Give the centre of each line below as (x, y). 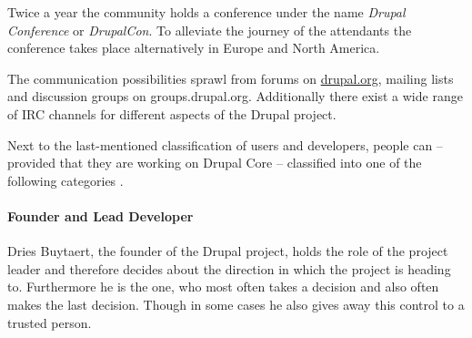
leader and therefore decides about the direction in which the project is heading (229, 268)
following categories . (65, 180)
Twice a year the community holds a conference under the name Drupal (206, 12)
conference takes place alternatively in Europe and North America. (194, 48)
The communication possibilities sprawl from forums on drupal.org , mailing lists (231, 78)
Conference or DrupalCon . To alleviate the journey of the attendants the (210, 30)
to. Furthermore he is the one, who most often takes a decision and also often (223, 287)
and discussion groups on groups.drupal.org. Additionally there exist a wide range (235, 96)
